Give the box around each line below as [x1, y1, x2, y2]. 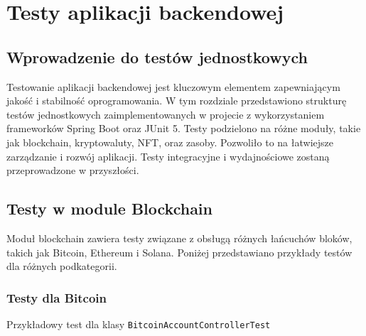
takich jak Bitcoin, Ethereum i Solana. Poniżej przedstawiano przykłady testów [6, 244, 352, 259]
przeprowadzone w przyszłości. [6, 163, 139, 178]
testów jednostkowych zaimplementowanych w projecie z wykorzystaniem [6, 107, 325, 121]
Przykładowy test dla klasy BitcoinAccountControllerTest [6, 316, 271, 331]
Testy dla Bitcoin [6, 288, 107, 306]
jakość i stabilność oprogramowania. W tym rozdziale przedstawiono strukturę [6, 93, 347, 108]
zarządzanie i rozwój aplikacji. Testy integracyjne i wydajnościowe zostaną [6, 148, 330, 163]
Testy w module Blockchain [6, 197, 212, 220]
